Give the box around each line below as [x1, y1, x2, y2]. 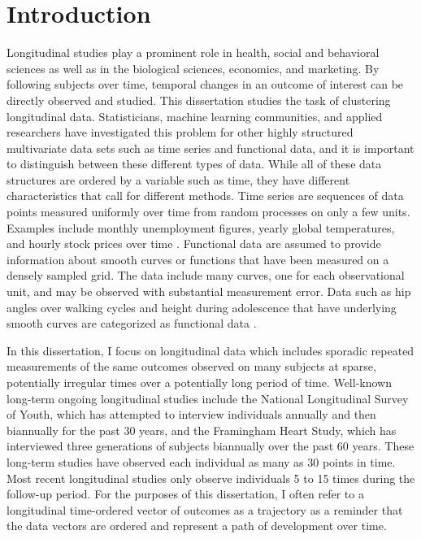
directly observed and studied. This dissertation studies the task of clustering [7, 91, 391, 108]
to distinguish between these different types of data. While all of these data [7, 155, 382, 172]
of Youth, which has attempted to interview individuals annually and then [7, 406, 376, 423]
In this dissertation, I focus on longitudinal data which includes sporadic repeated [7, 341, 414, 359]
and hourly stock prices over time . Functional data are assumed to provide [7, 235, 381, 252]
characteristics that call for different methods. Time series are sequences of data [7, 187, 404, 204]
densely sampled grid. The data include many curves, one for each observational [7, 267, 405, 284]
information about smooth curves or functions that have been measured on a [7, 250, 389, 267]
